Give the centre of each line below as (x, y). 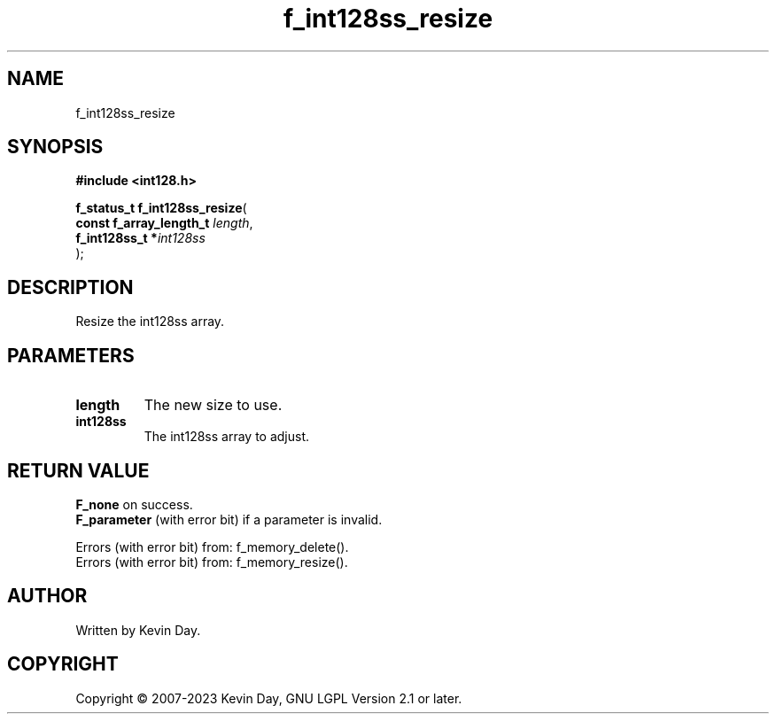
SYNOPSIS (55, 147)
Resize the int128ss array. (150, 322)
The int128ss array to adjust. (227, 437)
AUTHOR (47, 596)
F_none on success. (134, 504)
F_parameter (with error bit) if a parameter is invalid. (229, 519)
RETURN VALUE (78, 470)
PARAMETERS (71, 355)
